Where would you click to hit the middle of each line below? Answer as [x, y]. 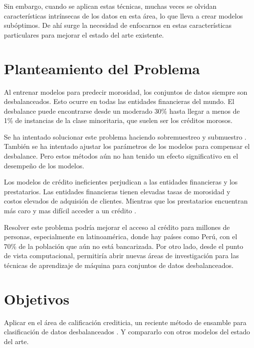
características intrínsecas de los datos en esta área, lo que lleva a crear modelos [124, 15]
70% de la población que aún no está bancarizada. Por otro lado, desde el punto [124, 246]
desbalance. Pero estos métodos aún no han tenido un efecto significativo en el [121, 156]
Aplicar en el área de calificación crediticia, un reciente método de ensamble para [125, 322]
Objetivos [37, 298]
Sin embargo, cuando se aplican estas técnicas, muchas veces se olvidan [110, 6]
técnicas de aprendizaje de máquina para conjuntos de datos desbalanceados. [119, 265]
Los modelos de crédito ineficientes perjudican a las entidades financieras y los [121, 182]
